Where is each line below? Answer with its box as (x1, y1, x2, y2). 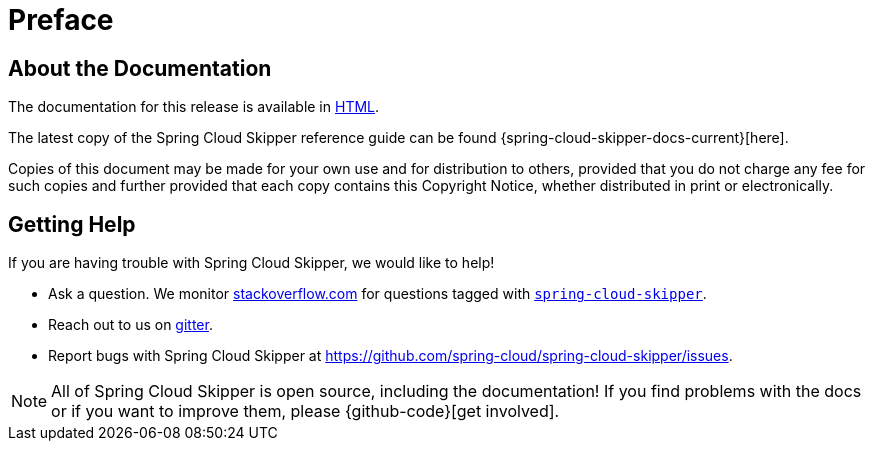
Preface (8, 3, 114, 37)
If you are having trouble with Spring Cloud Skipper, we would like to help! (8, 254, 495, 272)
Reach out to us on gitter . (48, 316, 213, 334)
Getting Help (8, 211, 136, 237)
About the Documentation (8, 55, 272, 81)
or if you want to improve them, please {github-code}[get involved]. (51, 401, 560, 422)
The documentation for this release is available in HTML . (8, 98, 380, 116)
